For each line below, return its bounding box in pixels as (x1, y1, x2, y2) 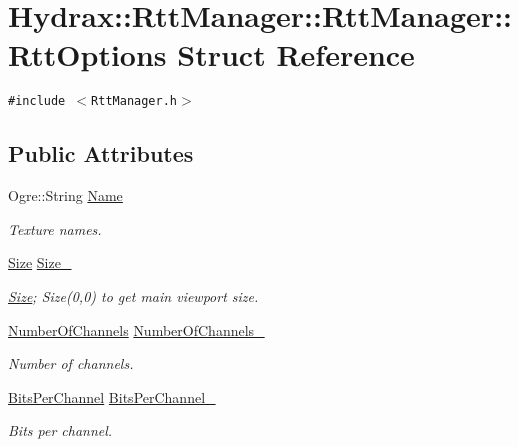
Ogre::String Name (8, 185, 123, 206)
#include (8, 94, 66, 109)
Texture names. (8, 218, 102, 239)
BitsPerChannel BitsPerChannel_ (8, 386, 216, 407)
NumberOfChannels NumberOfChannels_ (8, 319, 265, 340)
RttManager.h (91, 94, 177, 109)
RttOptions (8, 34, 167, 75)
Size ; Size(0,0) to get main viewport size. (8, 285, 259, 306)
